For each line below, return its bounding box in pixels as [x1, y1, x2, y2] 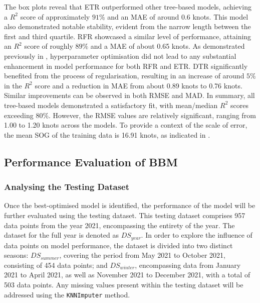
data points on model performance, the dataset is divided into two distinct [4, 240, 233, 250]
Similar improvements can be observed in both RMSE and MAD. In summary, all [4, 90, 255, 100]
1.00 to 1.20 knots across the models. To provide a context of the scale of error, [4, 120, 247, 130]
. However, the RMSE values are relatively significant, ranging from [49, 110, 256, 120]
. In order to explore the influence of [141, 230, 252, 240]
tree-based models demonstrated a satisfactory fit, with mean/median [4, 99, 218, 110]
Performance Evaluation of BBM [4, 154, 178, 169]
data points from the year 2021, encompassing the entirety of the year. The [4, 220, 235, 230]
